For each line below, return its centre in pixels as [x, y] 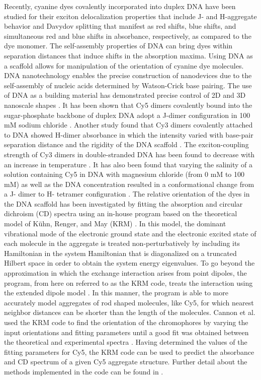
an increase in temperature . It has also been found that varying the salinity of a [128, 164]
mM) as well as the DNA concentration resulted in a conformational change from [129, 184]
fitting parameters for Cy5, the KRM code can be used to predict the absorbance [129, 352]
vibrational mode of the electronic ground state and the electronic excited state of [130, 233]
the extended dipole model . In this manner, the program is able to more [116, 293]
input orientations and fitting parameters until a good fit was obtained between [126, 332]
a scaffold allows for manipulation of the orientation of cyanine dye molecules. [124, 65]
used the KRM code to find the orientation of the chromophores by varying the [126, 322]
